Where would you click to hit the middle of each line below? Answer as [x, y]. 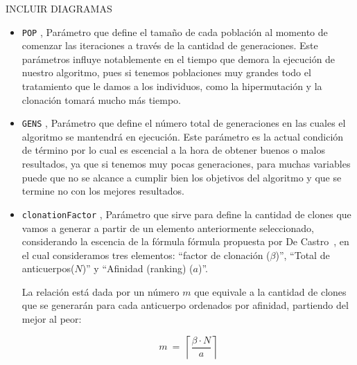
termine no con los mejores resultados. [103, 191]
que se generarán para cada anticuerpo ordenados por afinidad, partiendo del [185, 305]
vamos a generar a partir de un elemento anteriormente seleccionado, [168, 228]
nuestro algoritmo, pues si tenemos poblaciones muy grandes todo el [166, 72]
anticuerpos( [48, 268]
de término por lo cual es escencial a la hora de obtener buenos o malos [173, 150]
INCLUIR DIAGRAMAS [59, 8]
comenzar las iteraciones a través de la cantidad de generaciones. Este [170, 45]
